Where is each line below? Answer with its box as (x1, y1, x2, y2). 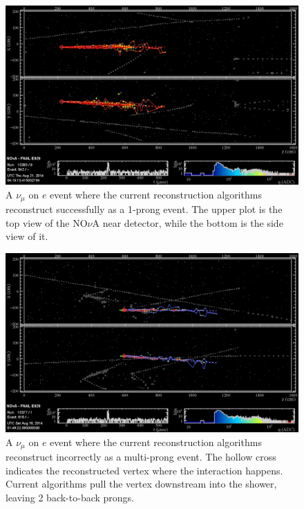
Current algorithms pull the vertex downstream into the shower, (6, 476, 277, 491)
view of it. (6, 229, 48, 243)
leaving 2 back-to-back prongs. (6, 490, 135, 505)
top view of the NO (6, 215, 88, 230)
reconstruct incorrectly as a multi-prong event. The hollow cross (6, 450, 276, 464)
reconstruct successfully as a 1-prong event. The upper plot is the (6, 202, 283, 216)
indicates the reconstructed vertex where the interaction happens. (6, 463, 283, 477)
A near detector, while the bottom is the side (92, 215, 283, 230)
